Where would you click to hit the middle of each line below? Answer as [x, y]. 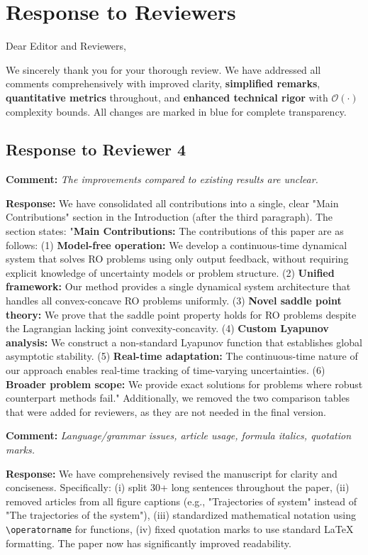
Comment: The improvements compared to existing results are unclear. [162, 179]
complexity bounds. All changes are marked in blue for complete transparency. [176, 111]
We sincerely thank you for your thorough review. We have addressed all [163, 69]
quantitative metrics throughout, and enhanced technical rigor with [167, 97]
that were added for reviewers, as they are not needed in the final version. [166, 411]
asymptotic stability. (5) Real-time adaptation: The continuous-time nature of [182, 356]
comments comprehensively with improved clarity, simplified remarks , [163, 83]
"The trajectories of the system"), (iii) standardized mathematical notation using [181, 515]
